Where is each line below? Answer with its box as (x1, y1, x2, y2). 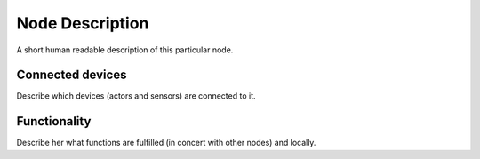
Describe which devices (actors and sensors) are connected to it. (16, 91, 257, 101)
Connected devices (16, 68, 127, 83)
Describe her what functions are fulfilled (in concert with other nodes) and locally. (16, 138, 316, 148)
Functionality (16, 114, 92, 129)
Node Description (16, 13, 149, 33)
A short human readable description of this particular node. (16, 44, 234, 55)
